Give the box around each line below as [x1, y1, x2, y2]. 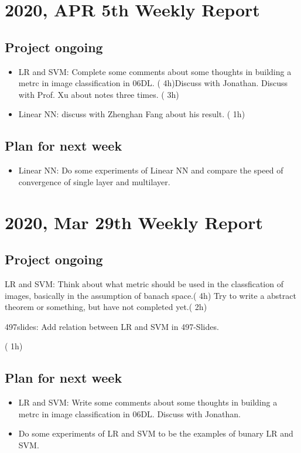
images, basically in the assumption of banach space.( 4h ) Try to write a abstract [5, 289, 296, 301]
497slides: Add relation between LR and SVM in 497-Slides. [5, 320, 219, 332]
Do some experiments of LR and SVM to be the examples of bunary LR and [18, 427, 293, 440]
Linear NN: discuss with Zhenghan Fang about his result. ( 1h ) [18, 108, 245, 120]
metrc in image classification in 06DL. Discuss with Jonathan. [18, 407, 241, 420]
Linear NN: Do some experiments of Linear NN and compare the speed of [18, 164, 283, 176]
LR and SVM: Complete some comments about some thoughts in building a [18, 65, 292, 77]
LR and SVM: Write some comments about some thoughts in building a [18, 396, 278, 408]
